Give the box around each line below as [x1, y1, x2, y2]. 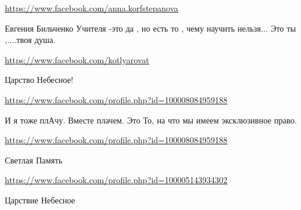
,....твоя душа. [5, 33, 56, 46]
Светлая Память [5, 153, 63, 166]
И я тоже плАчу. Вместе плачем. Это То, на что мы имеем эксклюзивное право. [5, 113, 297, 126]
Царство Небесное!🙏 [5, 73, 76, 86]
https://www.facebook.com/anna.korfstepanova [5, 2, 179, 14]
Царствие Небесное [5, 193, 75, 206]
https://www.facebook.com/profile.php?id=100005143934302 [5, 174, 228, 186]
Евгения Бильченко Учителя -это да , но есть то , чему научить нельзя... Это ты [5, 21, 296, 34]
